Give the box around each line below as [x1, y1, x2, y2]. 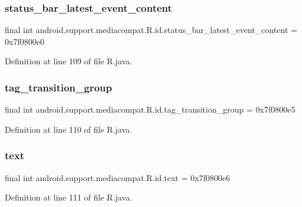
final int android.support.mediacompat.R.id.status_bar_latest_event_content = [5, 24, 297, 36]
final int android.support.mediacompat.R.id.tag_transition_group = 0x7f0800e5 [5, 103, 295, 116]
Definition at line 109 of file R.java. [5, 55, 132, 67]
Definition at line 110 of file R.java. [5, 123, 132, 135]
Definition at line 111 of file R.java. [5, 191, 132, 203]
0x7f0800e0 [5, 35, 44, 47]
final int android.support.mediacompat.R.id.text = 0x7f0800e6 [5, 171, 230, 183]
